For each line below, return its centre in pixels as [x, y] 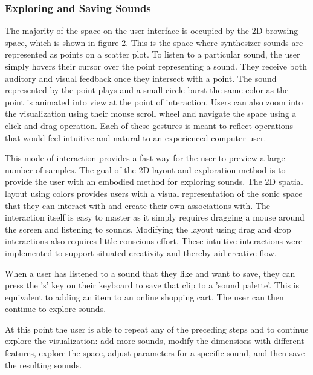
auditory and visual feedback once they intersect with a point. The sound [141, 78]
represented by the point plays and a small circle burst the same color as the [147, 90]
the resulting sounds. [44, 364]
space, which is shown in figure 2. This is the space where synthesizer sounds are [154, 42]
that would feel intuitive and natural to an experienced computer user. [136, 137]
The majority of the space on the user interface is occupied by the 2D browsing [152, 31]
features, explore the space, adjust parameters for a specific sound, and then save [155, 353]
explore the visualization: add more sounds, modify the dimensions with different [155, 341]
